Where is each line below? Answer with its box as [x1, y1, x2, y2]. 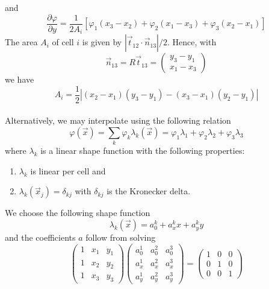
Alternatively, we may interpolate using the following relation [5, 114, 231, 127]
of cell [52, 36, 74, 48]
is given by [82, 36, 122, 48]
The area [5, 36, 38, 48]
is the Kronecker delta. [107, 185, 191, 197]
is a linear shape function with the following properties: [40, 144, 245, 157]
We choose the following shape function [5, 206, 150, 219]
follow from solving [85, 231, 156, 244]
